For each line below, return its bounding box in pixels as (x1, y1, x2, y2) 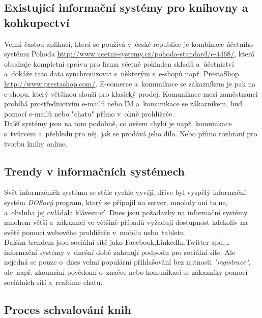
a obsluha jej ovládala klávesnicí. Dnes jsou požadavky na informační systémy (4, 207, 248, 217)
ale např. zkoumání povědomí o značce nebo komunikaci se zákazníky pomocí (4, 267, 248, 277)
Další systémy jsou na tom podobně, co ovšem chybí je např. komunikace (4, 118, 232, 129)
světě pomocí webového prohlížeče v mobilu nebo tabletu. (4, 226, 186, 237)
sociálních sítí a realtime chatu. (4, 276, 103, 287)
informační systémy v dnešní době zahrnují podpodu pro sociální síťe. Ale (4, 246, 236, 257)
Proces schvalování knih (4, 301, 131, 317)
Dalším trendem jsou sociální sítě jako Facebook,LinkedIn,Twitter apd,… (4, 237, 230, 247)
